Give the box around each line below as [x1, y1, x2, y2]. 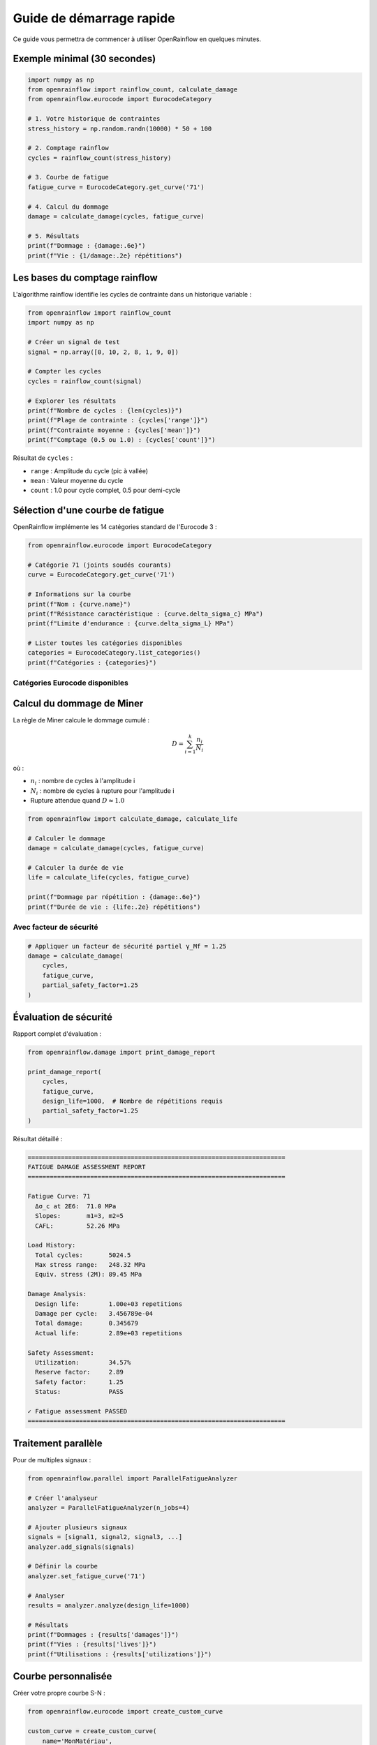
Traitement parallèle [13, 1437, 103, 1449]
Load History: [27, 1241, 76, 1249]
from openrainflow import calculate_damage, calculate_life [27, 815, 238, 823]
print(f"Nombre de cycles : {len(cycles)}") [27, 406, 183, 415]
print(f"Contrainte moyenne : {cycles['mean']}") [27, 426, 201, 434]
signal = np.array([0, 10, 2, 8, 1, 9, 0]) [27, 348, 179, 356]
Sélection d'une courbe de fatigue [13, 505, 165, 517]
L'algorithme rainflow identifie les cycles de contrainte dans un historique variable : [13, 290, 251, 299]
